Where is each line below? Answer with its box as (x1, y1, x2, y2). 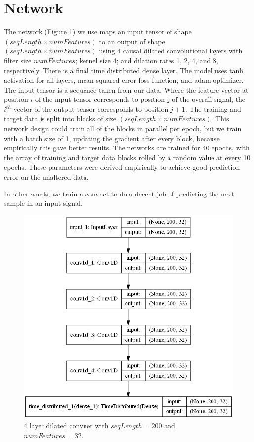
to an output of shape (99, 36, 165, 46)
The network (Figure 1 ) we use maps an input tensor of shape (4, 26, 192, 37)
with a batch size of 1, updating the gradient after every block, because (4, 133, 220, 143)
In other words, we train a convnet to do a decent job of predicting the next (4, 188, 234, 198)
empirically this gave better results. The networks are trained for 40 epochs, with (4, 143, 250, 153)
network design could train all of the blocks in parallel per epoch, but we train (4, 123, 242, 134)
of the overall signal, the (172, 94, 246, 104)
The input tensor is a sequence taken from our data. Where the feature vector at (4, 84, 249, 95)
